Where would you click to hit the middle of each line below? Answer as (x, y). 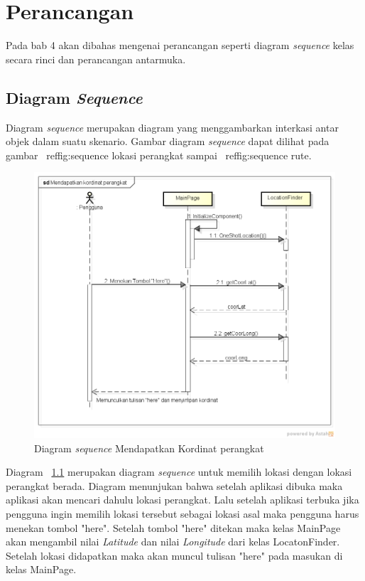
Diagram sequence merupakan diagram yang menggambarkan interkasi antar (172, 127)
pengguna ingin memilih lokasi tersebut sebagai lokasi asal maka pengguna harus (182, 514)
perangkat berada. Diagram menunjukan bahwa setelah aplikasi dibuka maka (174, 485)
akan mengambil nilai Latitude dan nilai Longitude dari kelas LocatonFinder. (173, 542)
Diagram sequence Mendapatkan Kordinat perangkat (149, 448)
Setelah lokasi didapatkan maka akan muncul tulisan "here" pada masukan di (174, 555)
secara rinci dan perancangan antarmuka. (96, 59)
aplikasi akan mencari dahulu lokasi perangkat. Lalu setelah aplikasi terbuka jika (182, 500)
